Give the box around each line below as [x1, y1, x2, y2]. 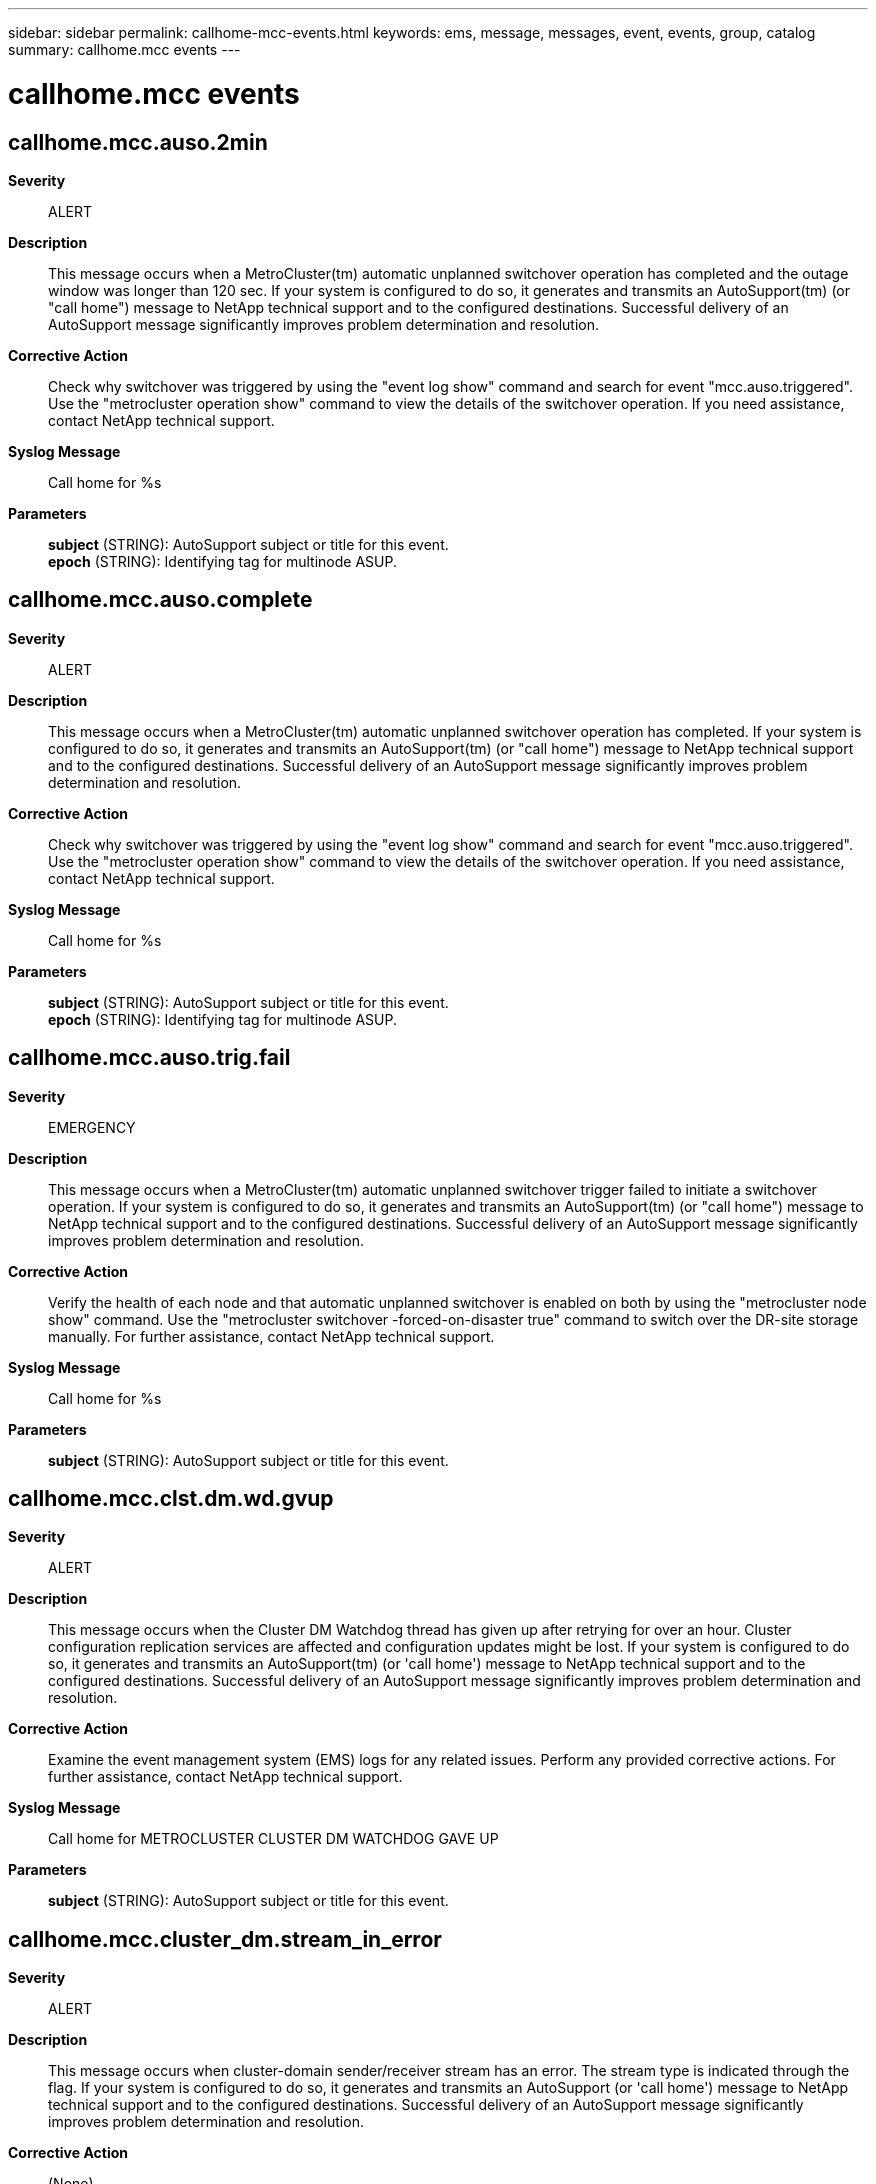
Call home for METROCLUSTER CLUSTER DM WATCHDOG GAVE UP [48, 1830, 499, 1848]
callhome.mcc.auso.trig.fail [8, 1045, 291, 1071]
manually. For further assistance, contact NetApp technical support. [48, 1327, 495, 1345]
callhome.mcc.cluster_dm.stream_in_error [8, 1926, 442, 1952]
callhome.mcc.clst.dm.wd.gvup [8, 1486, 334, 1512]
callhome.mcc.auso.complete [8, 587, 313, 613]
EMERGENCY [48, 1118, 136, 1136]
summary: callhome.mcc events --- [8, 41, 241, 58]
